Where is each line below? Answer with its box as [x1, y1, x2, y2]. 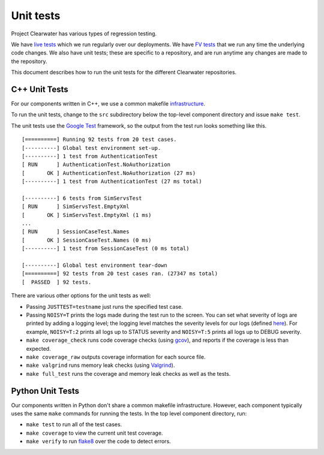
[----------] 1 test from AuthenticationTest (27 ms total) [22, 178, 202, 185]
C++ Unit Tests [11, 84, 68, 94]
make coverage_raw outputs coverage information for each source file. [26, 353, 206, 360]
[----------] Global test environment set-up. [22, 144, 161, 151]
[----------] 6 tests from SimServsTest [22, 195, 142, 201]
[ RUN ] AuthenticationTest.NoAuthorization [22, 161, 171, 168]
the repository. [11, 58, 47, 65]
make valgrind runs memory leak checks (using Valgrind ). [26, 361, 175, 369]
